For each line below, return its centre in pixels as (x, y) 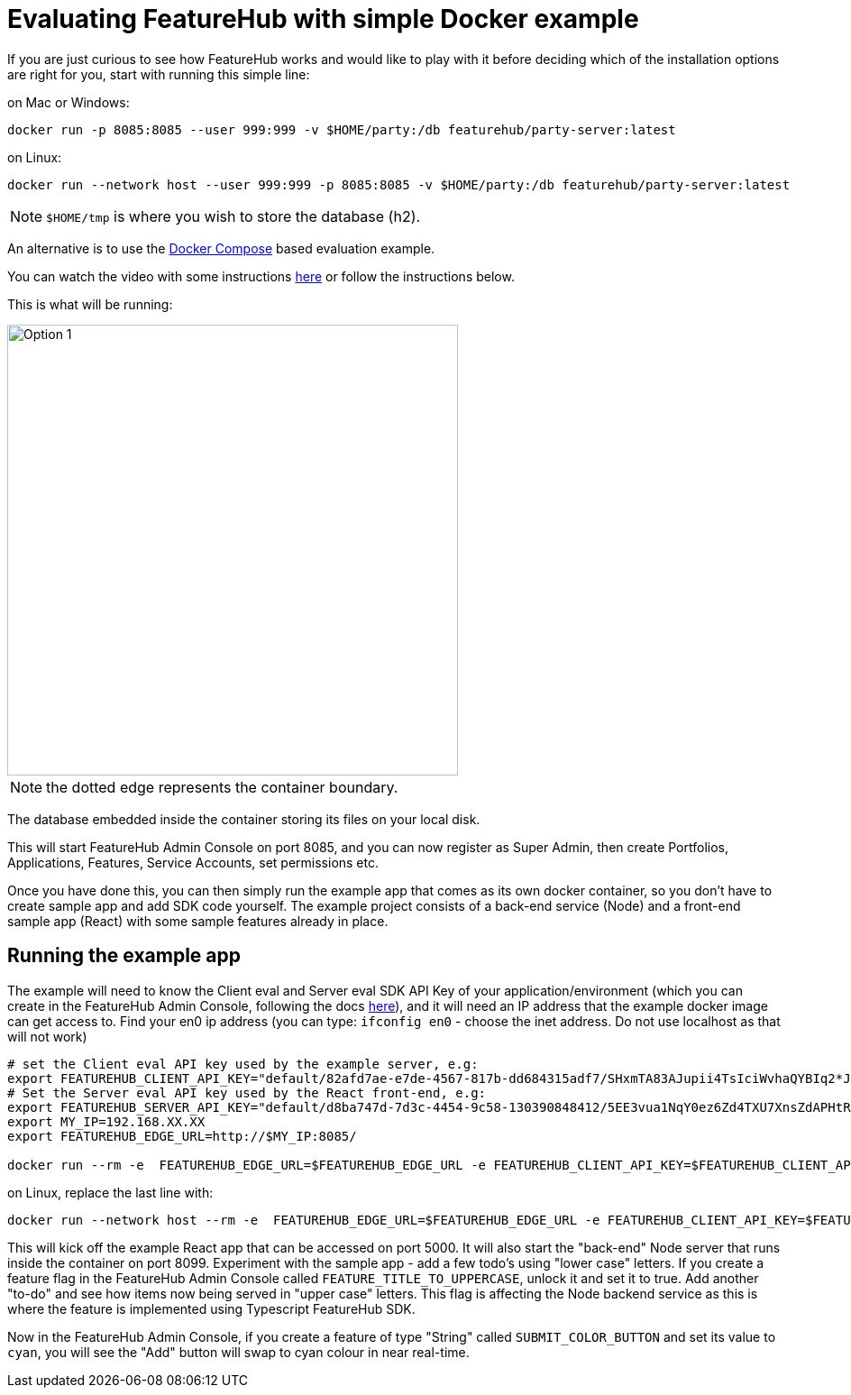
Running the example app (124, 956)
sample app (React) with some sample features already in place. (198, 921)
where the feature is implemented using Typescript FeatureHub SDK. (211, 1308)
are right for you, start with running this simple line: (159, 74)
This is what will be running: (90, 304)
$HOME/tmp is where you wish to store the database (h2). (233, 216)
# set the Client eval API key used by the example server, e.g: (243, 1064)
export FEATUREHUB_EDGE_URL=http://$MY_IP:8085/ (182, 1136)
